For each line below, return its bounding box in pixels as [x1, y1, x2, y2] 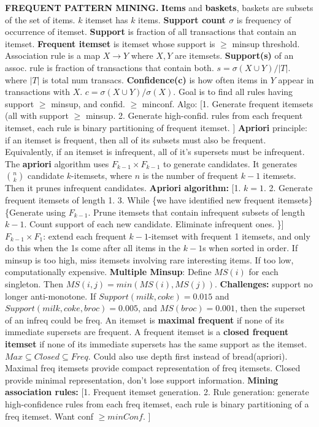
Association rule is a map [5, 49, 101, 62]
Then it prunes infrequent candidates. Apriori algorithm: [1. [5, 181, 241, 194]
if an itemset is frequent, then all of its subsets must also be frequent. [5, 133, 266, 146]
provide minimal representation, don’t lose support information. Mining [5, 373, 279, 386]
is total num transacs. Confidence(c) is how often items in [42, 73, 268, 86]
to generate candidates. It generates [163, 157, 298, 170]
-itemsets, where [71, 169, 133, 182]
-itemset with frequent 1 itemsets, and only [148, 229, 310, 242]
